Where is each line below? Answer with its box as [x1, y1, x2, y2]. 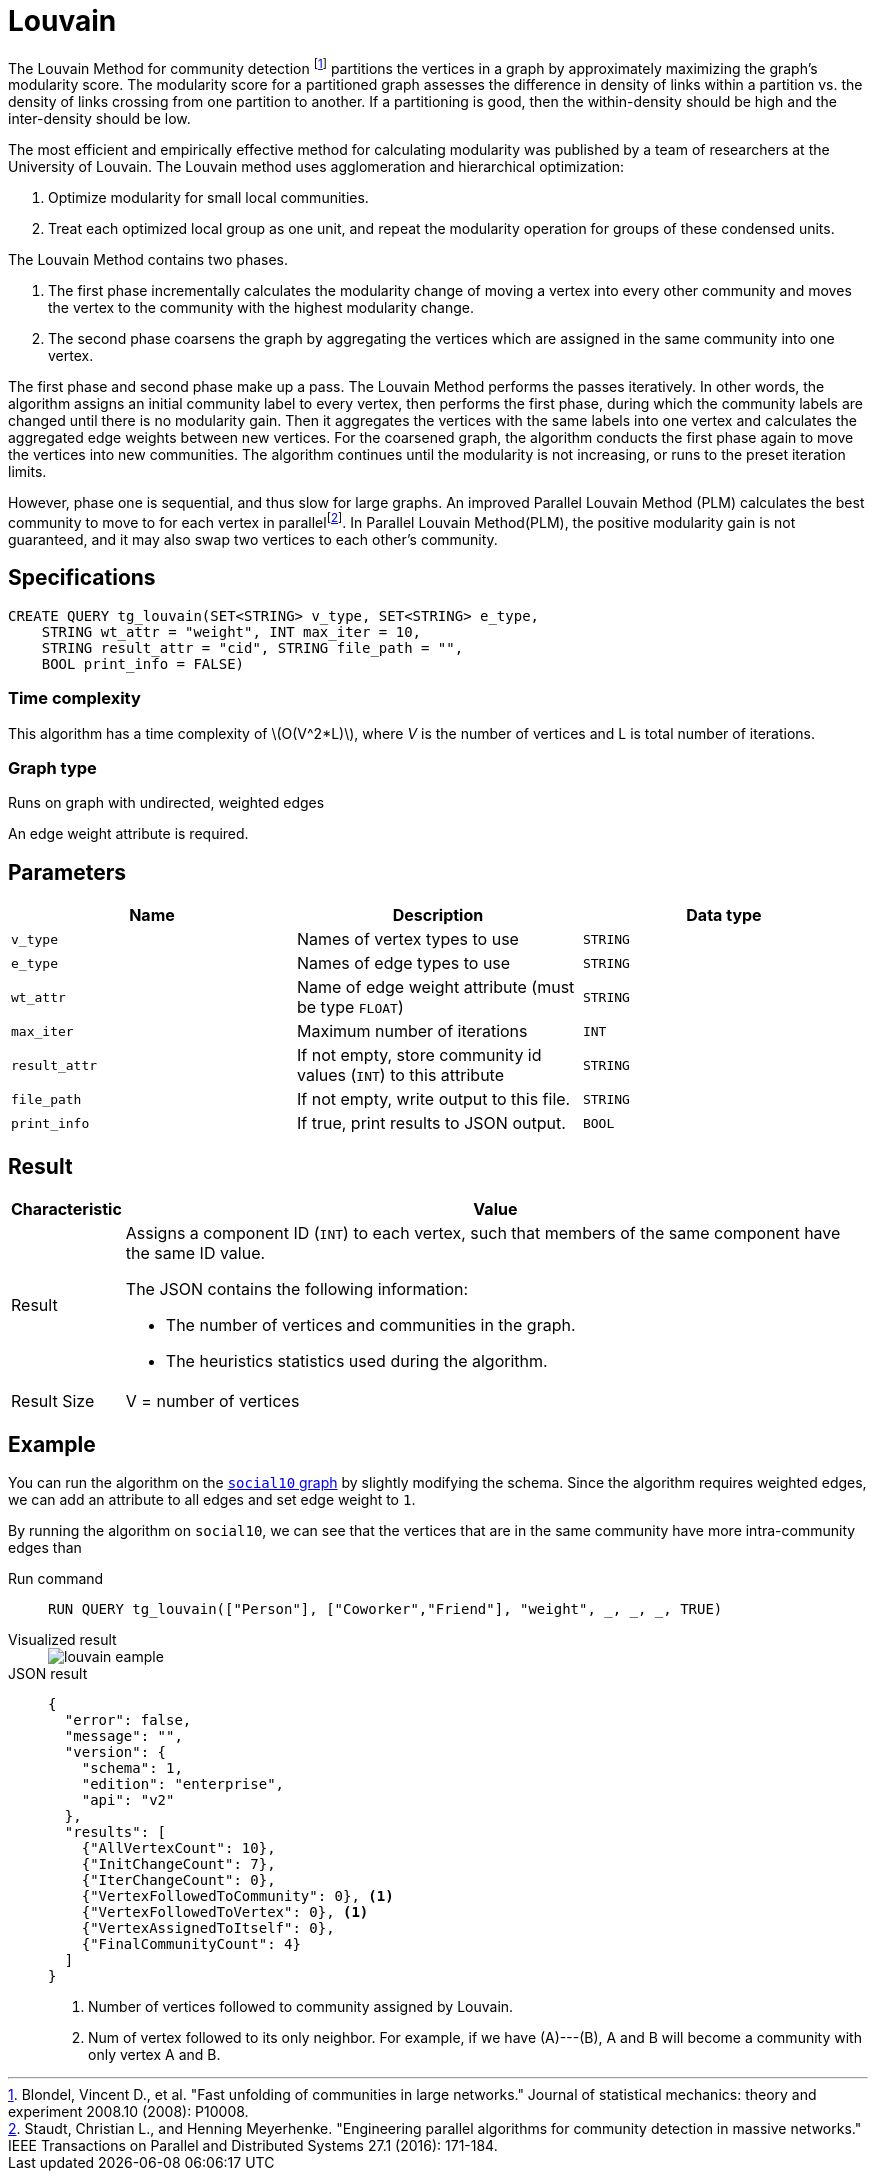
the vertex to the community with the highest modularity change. [48, 299, 474, 317]
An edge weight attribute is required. [8, 825, 249, 843]
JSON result [8, 1664, 88, 1682]
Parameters [8, 859, 126, 885]
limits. [8, 463, 47, 481]
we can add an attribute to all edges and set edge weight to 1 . [8, 1490, 416, 1508]
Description [392, 905, 484, 926]
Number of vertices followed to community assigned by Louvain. [88, 1997, 514, 2015]
